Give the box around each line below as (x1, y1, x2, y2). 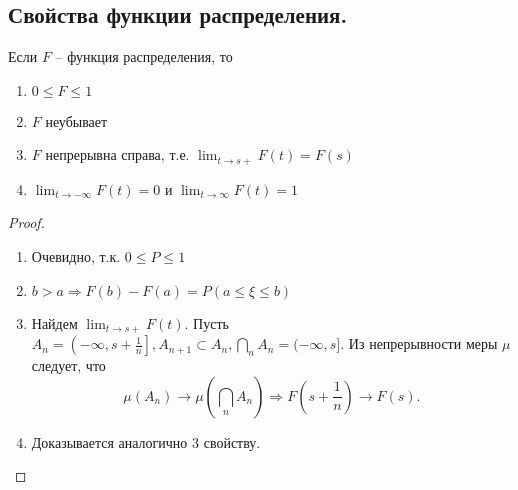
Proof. (8, 212, 45, 233)
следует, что (31, 355, 106, 376)
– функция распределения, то (55, 46, 233, 67)
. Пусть (184, 312, 229, 333)
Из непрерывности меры (348, 333, 498, 354)
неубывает (45, 110, 108, 131)
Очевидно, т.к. (31, 246, 121, 267)
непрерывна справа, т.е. (45, 144, 190, 165)
